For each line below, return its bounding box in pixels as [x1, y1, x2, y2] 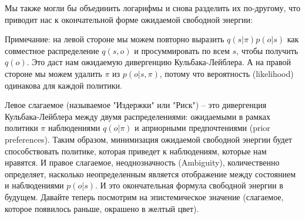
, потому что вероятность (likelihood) [159, 67, 294, 79]
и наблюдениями [5, 179, 64, 191]
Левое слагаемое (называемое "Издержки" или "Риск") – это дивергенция [5, 99, 267, 111]
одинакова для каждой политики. [5, 79, 122, 91]
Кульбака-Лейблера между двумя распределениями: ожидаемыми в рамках [5, 110, 270, 122]
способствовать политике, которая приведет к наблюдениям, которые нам [5, 144, 267, 157]
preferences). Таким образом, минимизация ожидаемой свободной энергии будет [5, 133, 292, 145]
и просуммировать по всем [134, 44, 230, 56]
